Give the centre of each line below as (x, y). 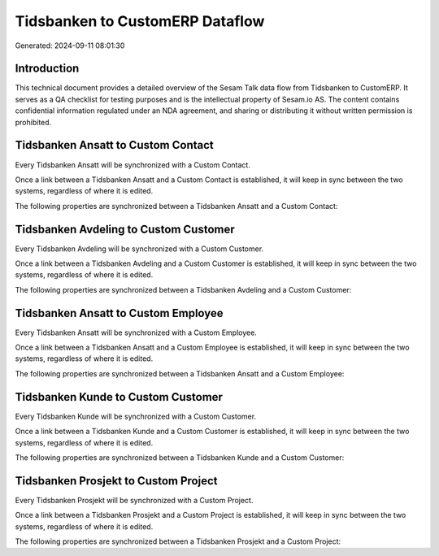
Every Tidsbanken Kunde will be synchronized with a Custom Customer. (135, 416)
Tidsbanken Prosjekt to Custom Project (116, 481)
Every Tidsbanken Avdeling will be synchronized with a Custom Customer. (139, 249)
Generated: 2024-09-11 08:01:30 (70, 46)
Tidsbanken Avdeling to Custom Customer (125, 229)
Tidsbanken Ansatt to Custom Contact (115, 145)
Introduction (47, 69)
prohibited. (33, 122)
